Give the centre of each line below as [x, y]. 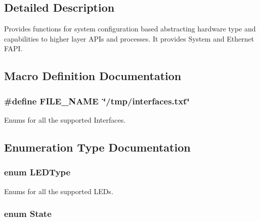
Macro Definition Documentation [93, 76]
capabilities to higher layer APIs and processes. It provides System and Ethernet [129, 38]
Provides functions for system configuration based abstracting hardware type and [130, 29]
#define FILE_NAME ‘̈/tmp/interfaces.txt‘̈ [97, 101]
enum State [28, 214]
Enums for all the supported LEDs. [59, 191]
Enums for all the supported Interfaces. [65, 119]
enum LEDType [37, 172]
